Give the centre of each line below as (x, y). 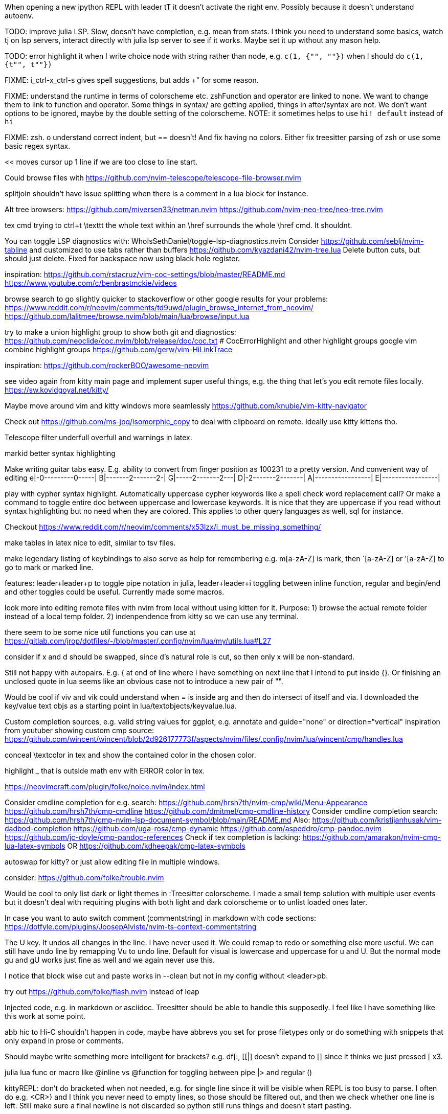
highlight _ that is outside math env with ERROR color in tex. (105, 771)
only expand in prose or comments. (64, 1041)
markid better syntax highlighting (60, 453)
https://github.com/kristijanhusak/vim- (377, 820)
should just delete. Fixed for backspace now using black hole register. (122, 258)
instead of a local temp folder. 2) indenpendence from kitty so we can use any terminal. (152, 616)
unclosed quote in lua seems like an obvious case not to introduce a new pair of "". (144, 681)
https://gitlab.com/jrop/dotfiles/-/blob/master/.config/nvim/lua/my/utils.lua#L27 (138, 641)
